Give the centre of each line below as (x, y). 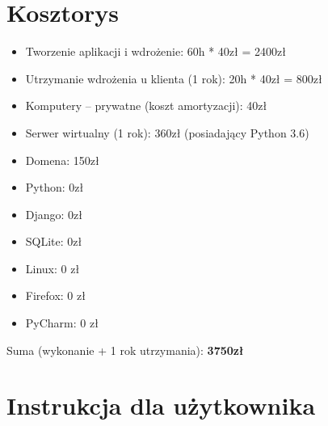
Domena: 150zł (62, 160)
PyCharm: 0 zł (62, 323)
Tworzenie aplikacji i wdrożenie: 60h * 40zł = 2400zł (156, 51)
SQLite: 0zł (54, 241)
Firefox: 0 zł (55, 295)
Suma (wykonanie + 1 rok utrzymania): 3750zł (125, 350)
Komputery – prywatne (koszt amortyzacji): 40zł (146, 105)
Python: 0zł (55, 187)
